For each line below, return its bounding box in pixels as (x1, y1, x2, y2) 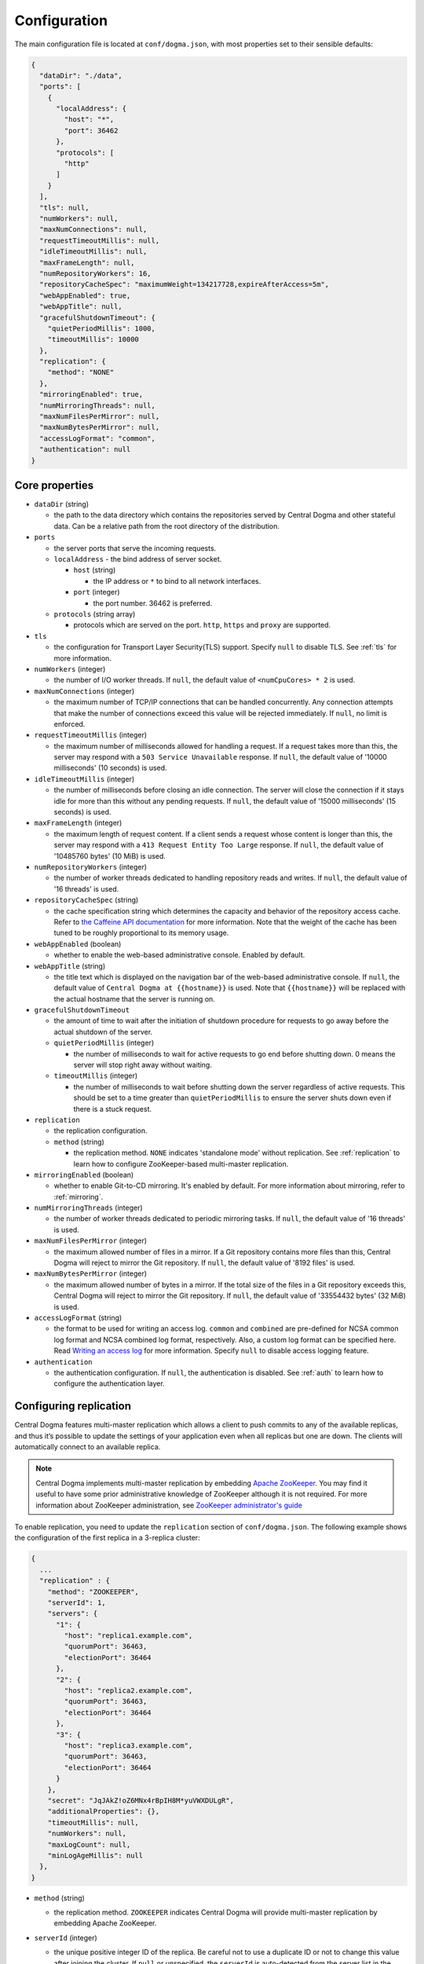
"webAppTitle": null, (39, 302, 123, 311)
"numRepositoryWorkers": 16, (39, 269, 152, 278)
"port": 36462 (64, 126, 119, 135)
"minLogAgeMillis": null (47, 1851, 144, 1860)
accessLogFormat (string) (34, 1313, 122, 1322)
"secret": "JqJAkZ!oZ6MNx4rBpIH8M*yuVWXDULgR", (47, 1796, 235, 1805)
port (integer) (73, 588, 121, 597)
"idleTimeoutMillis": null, (39, 247, 148, 256)
